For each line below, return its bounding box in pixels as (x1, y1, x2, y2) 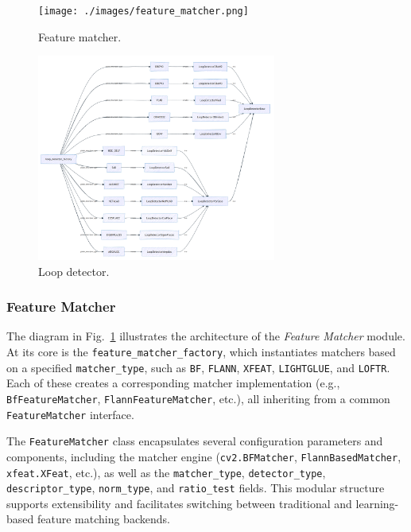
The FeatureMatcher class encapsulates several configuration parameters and (6, 433, 383, 449)
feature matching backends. (37, 511, 170, 527)
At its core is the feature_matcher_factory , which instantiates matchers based (6, 344, 396, 360)
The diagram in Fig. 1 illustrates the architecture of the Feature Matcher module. (6, 328, 405, 344)
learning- (355, 495, 399, 511)
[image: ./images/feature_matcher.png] (38, 6, 249, 17)
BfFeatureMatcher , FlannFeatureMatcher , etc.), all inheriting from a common (6, 390, 390, 406)
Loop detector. (38, 262, 110, 279)
